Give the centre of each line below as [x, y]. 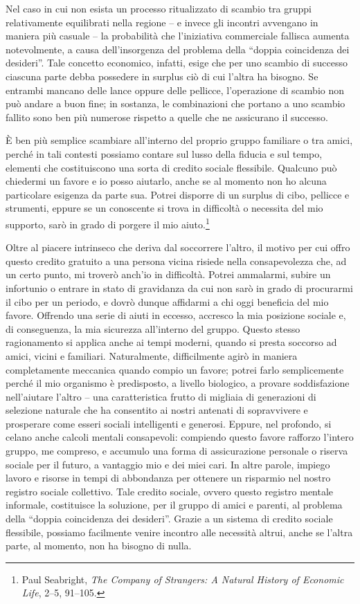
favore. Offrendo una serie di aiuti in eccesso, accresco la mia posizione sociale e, [176, 315]
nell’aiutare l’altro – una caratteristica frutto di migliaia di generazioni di [161, 396]
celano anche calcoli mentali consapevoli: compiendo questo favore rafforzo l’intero [180, 437]
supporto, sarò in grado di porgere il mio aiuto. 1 [108, 223]
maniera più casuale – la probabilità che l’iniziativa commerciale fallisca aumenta [178, 36]
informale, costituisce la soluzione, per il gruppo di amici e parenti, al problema [174, 505]
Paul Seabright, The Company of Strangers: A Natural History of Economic [183, 579]
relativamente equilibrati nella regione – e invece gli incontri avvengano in [162, 22]
